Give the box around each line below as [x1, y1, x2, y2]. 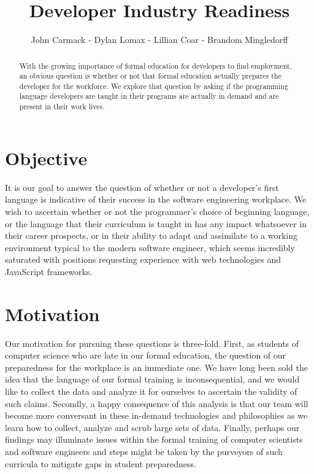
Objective [5, 145, 88, 170]
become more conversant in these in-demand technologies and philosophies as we [5, 409, 308, 422]
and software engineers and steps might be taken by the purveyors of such [5, 445, 283, 457]
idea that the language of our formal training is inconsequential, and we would [5, 373, 300, 386]
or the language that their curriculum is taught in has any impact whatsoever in [5, 217, 307, 230]
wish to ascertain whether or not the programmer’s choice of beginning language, [5, 204, 310, 217]
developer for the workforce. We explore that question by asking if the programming [19, 80, 288, 91]
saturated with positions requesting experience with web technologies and [5, 253, 281, 266]
